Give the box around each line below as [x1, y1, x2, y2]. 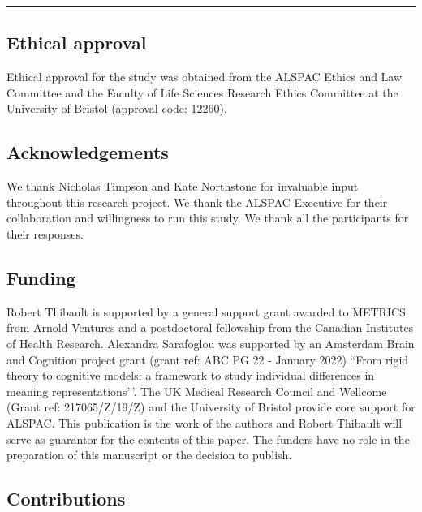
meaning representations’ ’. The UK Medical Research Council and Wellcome [6, 382, 387, 399]
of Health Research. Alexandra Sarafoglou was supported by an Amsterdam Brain [6, 334, 415, 351]
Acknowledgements [6, 140, 169, 165]
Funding [6, 265, 76, 290]
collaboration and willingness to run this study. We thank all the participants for [6, 209, 409, 226]
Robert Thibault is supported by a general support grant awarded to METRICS [6, 303, 406, 320]
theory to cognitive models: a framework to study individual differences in [6, 367, 375, 384]
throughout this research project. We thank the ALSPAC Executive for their [6, 193, 388, 210]
